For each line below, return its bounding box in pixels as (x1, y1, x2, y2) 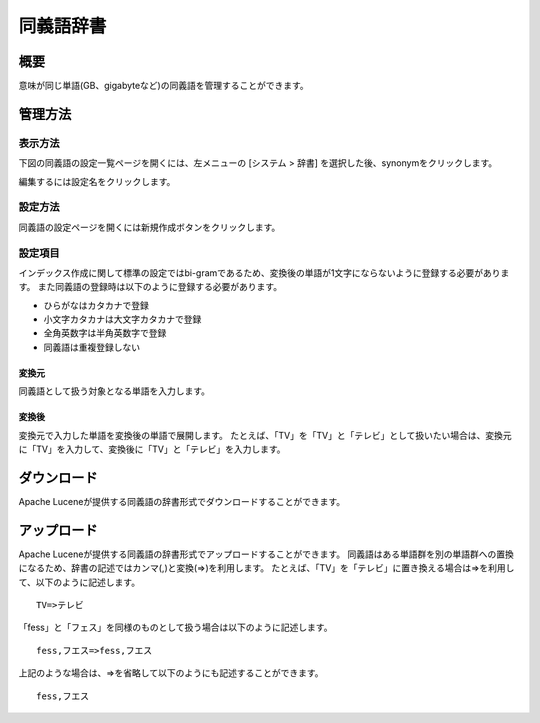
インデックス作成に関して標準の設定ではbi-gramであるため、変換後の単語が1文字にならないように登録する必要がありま (18, 266, 510, 279)
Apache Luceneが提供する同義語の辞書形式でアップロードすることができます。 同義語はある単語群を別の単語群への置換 (18, 548, 514, 560)
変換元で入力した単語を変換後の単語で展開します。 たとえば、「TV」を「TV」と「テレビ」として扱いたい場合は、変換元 (18, 429, 512, 441)
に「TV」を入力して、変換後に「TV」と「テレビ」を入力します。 (18, 443, 286, 455)
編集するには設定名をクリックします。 (18, 175, 176, 187)
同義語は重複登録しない (43, 341, 140, 353)
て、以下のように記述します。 (18, 576, 140, 588)
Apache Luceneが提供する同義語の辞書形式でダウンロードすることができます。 (18, 495, 345, 507)
